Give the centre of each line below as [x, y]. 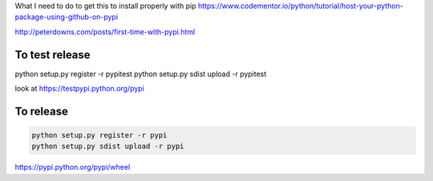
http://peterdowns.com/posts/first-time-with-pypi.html [105, 31]
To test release [53, 55]
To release [41, 111]
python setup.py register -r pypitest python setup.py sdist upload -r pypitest [141, 74]
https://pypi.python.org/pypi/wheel [73, 167]
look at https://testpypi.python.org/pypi [79, 89]
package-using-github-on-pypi [67, 17]
